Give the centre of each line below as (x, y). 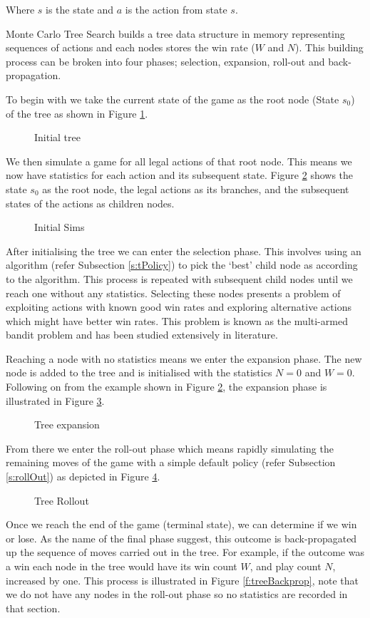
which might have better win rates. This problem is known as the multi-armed (177, 320)
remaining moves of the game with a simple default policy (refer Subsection (171, 462)
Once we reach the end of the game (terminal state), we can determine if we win (181, 524)
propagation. (34, 75)
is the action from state (176, 9)
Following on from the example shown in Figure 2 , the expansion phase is (166, 387)
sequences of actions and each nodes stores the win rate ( (130, 47)
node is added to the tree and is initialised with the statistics (139, 372)
